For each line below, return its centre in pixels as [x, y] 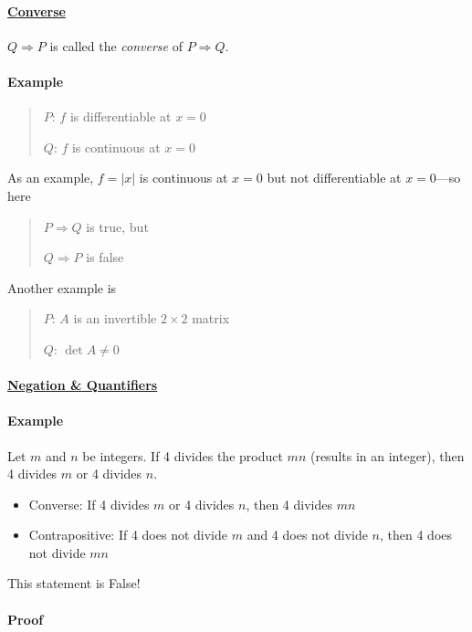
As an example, [51, 178]
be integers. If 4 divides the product [183, 455]
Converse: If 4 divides [89, 504]
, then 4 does [416, 535]
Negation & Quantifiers [83, 385]
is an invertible [115, 318]
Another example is [62, 287]
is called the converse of [116, 45]
